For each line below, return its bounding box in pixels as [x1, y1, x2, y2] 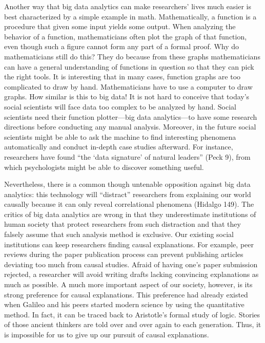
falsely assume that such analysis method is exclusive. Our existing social [4, 229, 234, 240]
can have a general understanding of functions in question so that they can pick [4, 61, 254, 72]
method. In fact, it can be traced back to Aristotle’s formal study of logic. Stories [4, 309, 260, 319]
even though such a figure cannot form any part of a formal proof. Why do [4, 41, 239, 52]
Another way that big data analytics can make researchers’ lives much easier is [4, 1, 252, 11]
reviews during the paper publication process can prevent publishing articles [4, 249, 243, 260]
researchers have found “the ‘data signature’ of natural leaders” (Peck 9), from [4, 151, 251, 162]
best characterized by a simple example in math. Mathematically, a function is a [4, 11, 257, 22]
